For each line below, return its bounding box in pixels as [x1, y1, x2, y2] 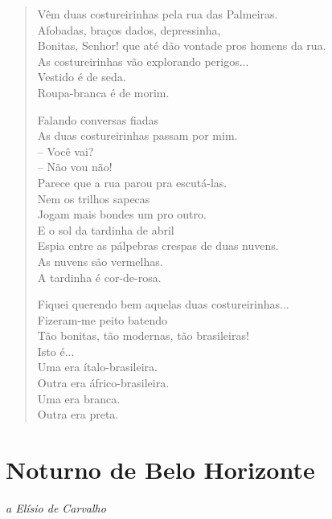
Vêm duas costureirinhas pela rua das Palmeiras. [37, 6, 278, 22]
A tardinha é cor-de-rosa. [37, 268, 162, 285]
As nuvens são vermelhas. [37, 252, 163, 269]
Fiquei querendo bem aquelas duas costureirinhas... [37, 296, 289, 313]
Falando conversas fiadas [37, 111, 158, 128]
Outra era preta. [37, 406, 119, 423]
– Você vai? [37, 142, 94, 159]
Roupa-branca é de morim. [37, 84, 170, 100]
